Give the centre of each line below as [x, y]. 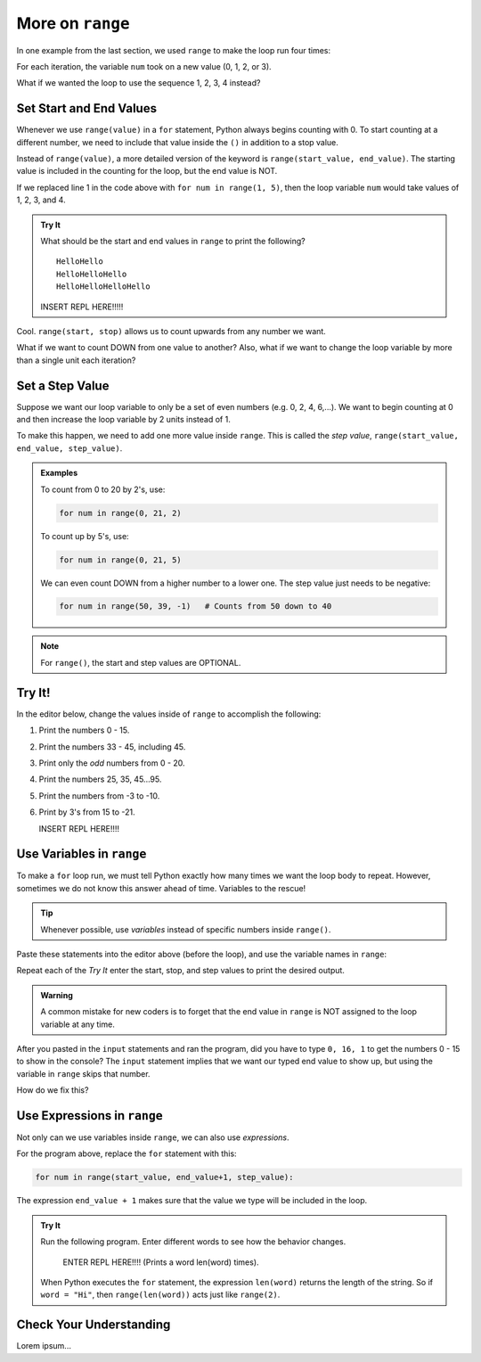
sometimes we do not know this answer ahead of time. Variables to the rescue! [161, 888]
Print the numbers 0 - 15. [84, 730]
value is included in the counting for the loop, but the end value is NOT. [147, 171]
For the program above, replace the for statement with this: [126, 1153]
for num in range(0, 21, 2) [120, 513]
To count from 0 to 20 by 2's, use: [103, 489]
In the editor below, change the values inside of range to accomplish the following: [169, 714]
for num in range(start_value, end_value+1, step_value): [164, 1177]
